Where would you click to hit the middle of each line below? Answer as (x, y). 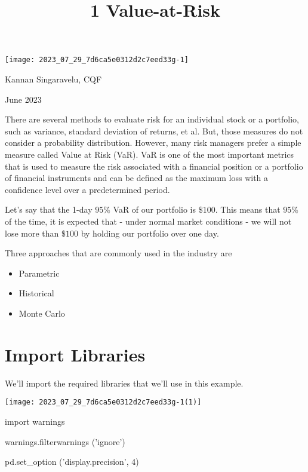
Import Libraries (75, 354)
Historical (36, 293)
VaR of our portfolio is (154, 209)
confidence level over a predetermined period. (87, 189)
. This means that (248, 209)
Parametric (39, 273)
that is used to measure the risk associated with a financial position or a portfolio (154, 166)
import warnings (35, 421)
